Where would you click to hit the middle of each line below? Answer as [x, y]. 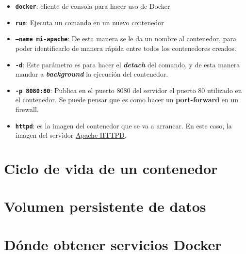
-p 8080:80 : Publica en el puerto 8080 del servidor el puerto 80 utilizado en [129, 90]
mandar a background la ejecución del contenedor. [92, 74]
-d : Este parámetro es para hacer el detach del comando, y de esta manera [128, 64]
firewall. [27, 109]
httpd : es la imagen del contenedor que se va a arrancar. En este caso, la [123, 125]
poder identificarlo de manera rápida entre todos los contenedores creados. [126, 48]
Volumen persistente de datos [105, 206]
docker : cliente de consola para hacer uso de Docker [93, 6]
